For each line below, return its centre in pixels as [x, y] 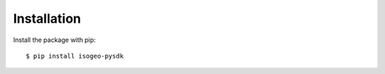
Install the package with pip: [55, 40]
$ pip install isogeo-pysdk [75, 56]
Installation [47, 18]
